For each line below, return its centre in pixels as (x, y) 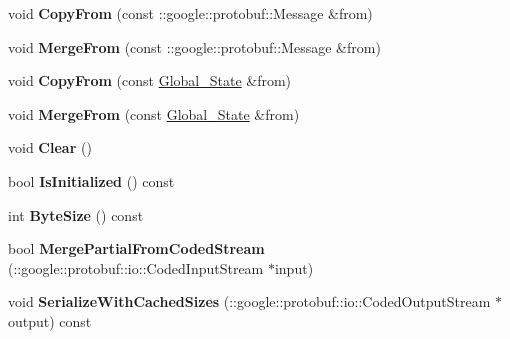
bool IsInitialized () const (91, 180)
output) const (50, 320)
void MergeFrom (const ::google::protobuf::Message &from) (194, 46)
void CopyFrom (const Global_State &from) (150, 80)
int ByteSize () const (76, 214)
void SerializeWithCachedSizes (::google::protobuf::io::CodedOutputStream (249, 301)
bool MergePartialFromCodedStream (136, 248)
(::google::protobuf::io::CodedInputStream (136, 267)
